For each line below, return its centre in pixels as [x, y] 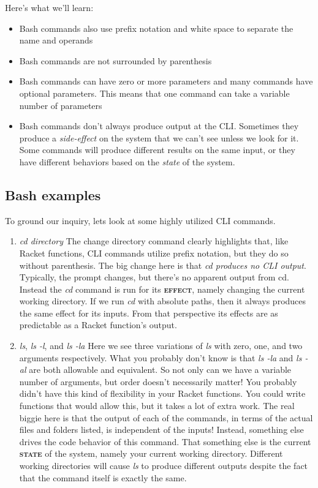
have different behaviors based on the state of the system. [127, 161]
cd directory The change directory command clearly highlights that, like [154, 241]
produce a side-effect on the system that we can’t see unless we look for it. [159, 137]
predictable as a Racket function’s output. [98, 325]
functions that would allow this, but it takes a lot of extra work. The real [157, 406]
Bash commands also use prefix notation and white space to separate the [156, 28]
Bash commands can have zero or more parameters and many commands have [166, 81]
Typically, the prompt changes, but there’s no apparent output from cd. [154, 277]
